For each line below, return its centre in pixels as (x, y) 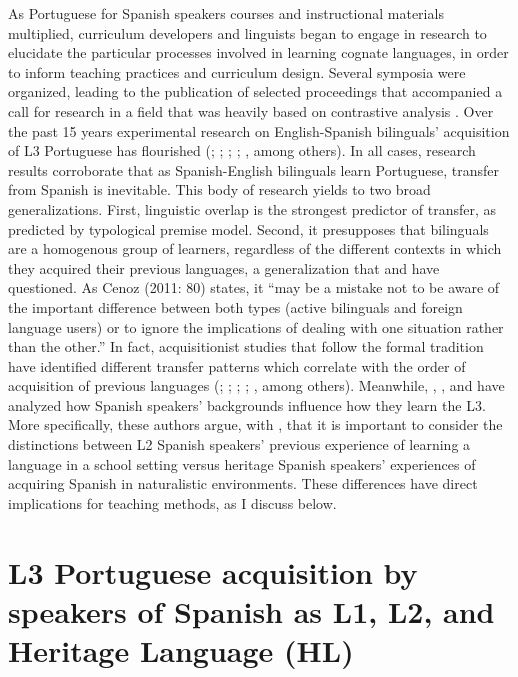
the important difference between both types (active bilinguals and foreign (235, 306)
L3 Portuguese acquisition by (213, 571)
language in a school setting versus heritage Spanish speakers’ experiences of (242, 463)
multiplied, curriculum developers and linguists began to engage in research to (247, 32)
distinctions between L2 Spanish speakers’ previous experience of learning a (239, 444)
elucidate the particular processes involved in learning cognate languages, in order (258, 52)
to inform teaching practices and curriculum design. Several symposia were (237, 71)
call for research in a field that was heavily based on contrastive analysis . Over (251, 110)
